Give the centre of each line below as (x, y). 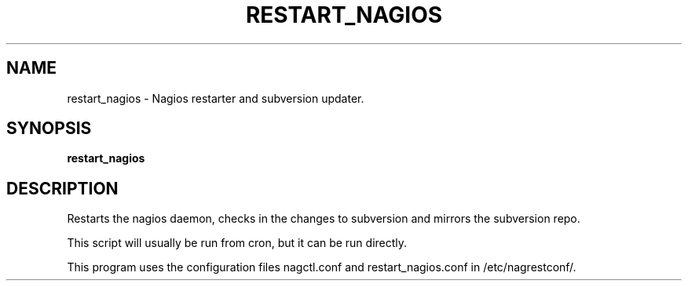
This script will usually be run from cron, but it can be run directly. (237, 243)
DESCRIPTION (62, 188)
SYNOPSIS (49, 129)
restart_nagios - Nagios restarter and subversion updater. (216, 98)
